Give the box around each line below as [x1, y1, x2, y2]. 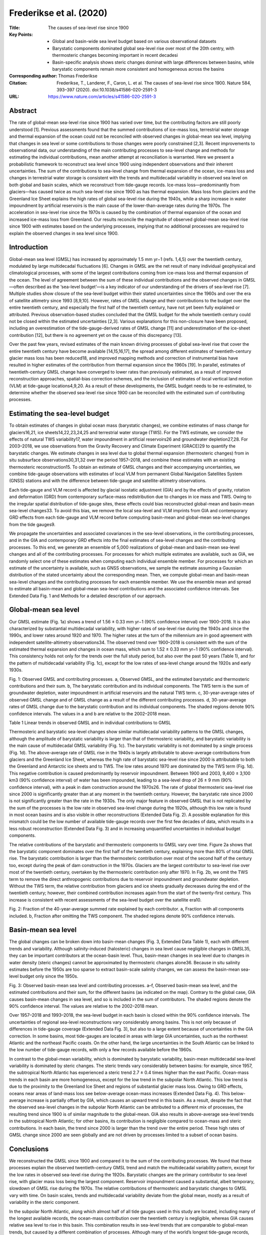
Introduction [9, 243, 48, 251]
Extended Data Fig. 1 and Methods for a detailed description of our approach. [9, 593, 166, 599]
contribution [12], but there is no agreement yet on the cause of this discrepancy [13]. [9, 332, 182, 338]
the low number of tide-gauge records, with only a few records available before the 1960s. [9, 1047, 193, 1053]
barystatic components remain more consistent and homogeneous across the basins [52, 66, 224, 72]
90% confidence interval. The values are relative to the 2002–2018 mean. [9, 1003, 159, 1009]
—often [9, 284, 24, 290]
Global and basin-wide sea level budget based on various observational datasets [52, 39, 217, 44]
